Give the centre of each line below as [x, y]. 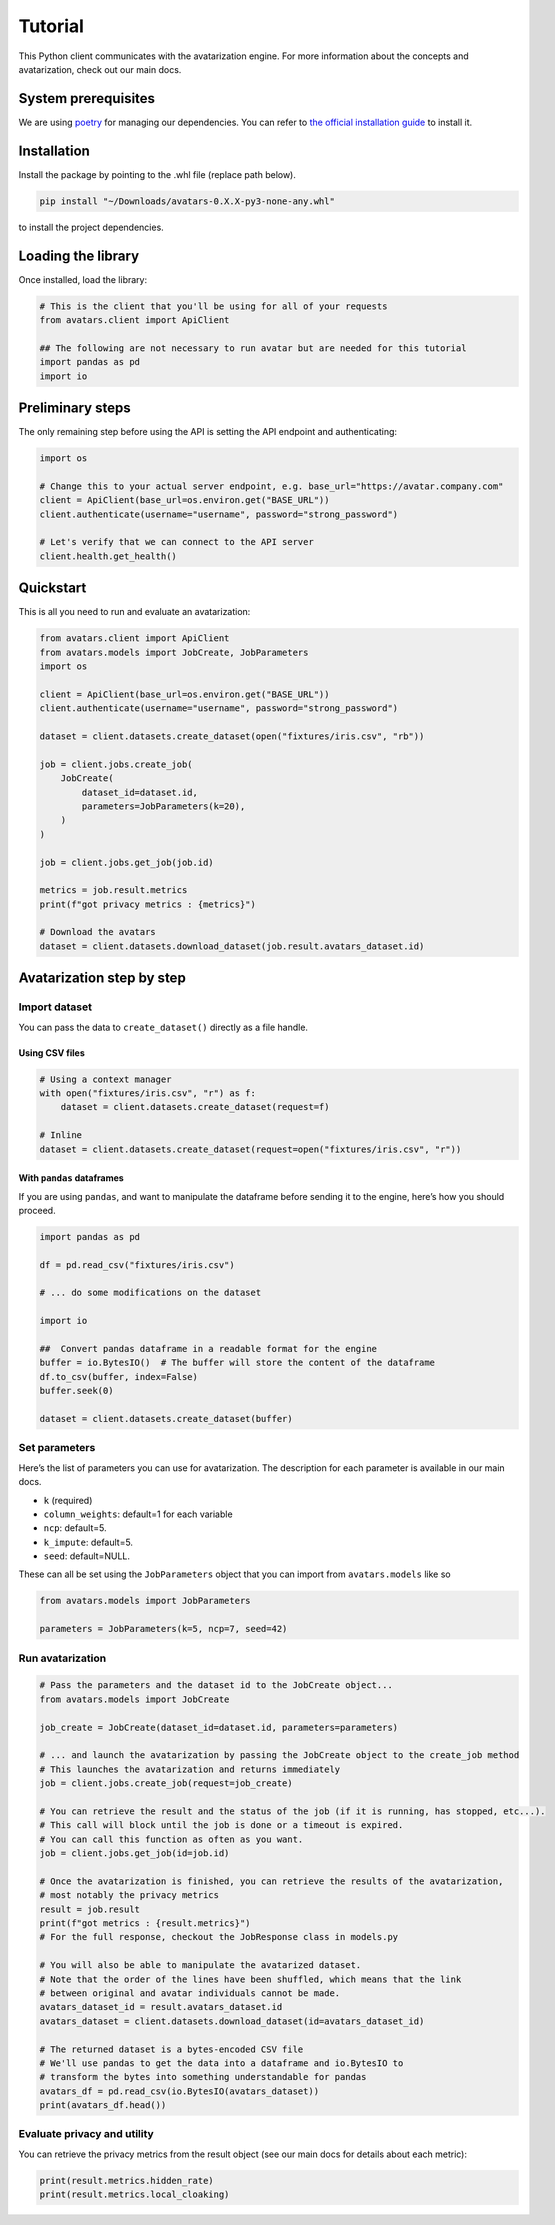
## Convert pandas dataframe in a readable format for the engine [208, 1349]
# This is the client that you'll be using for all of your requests [213, 306]
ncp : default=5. [75, 1528]
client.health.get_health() [108, 556]
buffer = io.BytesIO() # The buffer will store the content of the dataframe [237, 1363]
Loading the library [79, 255]
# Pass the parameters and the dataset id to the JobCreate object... [216, 1685]
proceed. [37, 1210]
